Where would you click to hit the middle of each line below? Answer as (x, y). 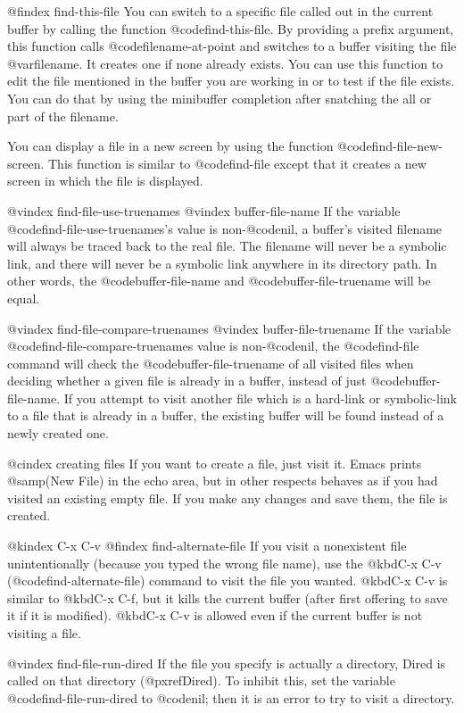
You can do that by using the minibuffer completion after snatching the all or (220, 98)
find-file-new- (407, 146)
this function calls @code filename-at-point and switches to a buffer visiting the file (232, 46)
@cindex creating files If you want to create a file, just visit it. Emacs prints (215, 463)
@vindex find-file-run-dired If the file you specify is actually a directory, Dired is (227, 663)
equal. (24, 298)
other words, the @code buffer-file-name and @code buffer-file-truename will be (219, 281)
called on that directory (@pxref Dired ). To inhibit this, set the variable (201, 680)
